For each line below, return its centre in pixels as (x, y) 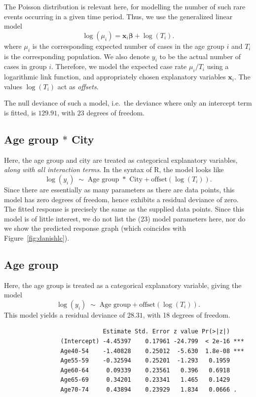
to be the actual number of (200, 56)
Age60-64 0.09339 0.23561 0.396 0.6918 (145, 370)
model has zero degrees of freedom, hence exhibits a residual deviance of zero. (121, 199)
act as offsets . (78, 86)
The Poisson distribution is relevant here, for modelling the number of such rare (125, 6)
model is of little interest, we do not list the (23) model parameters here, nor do (125, 218)
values (13, 86)
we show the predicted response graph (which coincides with (95, 228)
